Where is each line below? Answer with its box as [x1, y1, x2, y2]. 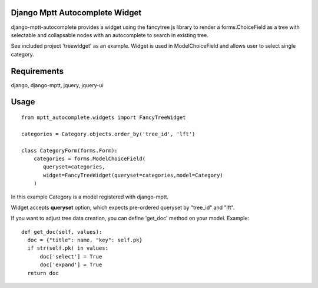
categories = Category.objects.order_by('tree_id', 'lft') [21, 130, 196, 137]
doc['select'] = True [39, 253, 102, 260]
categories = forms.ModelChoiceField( [33, 155, 146, 162]
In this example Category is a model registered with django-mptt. [11, 193, 169, 200]
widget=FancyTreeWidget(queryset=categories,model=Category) [43, 171, 223, 178]
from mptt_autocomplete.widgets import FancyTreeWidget [21, 114, 186, 121]
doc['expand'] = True [39, 261, 102, 268]
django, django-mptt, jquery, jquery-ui [11, 81, 104, 88]
